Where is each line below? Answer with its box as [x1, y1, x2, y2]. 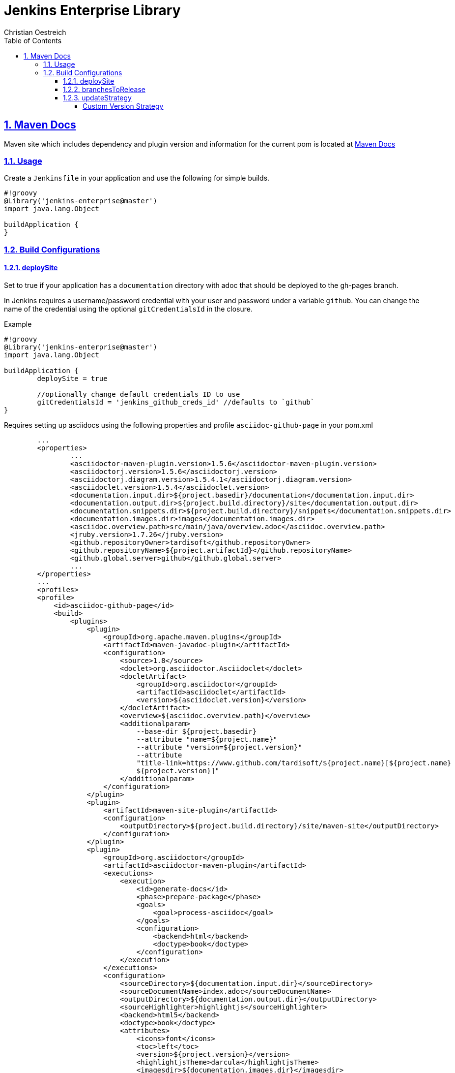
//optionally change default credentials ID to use [37, 390, 240, 398]
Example [4, 319, 32, 328]
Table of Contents [4, 36, 62, 45]
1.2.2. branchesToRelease [63, 85, 145, 94]
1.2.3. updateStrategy [63, 93, 132, 102]
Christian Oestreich [4, 28, 66, 36]
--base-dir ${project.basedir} [136, 727, 257, 735]
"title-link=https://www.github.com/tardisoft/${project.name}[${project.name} [136, 758, 452, 767]
